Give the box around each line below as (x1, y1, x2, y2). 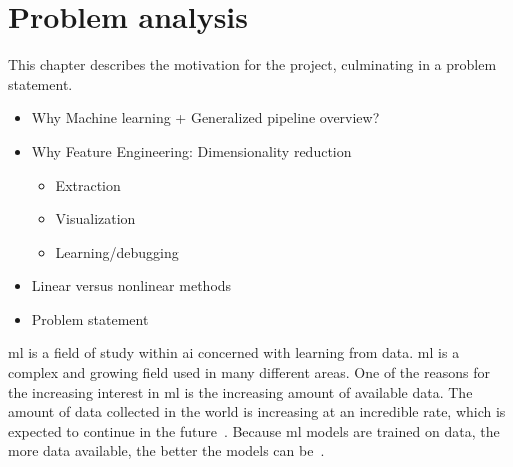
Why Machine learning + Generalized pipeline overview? (31, 107, 380, 128)
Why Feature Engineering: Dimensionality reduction (31, 140, 352, 161)
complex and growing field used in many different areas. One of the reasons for (8, 362, 490, 383)
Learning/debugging (55, 241, 179, 262)
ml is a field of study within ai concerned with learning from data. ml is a (8, 342, 460, 363)
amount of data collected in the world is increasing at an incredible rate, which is (8, 401, 506, 422)
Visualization (55, 208, 136, 229)
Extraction (55, 174, 121, 195)
